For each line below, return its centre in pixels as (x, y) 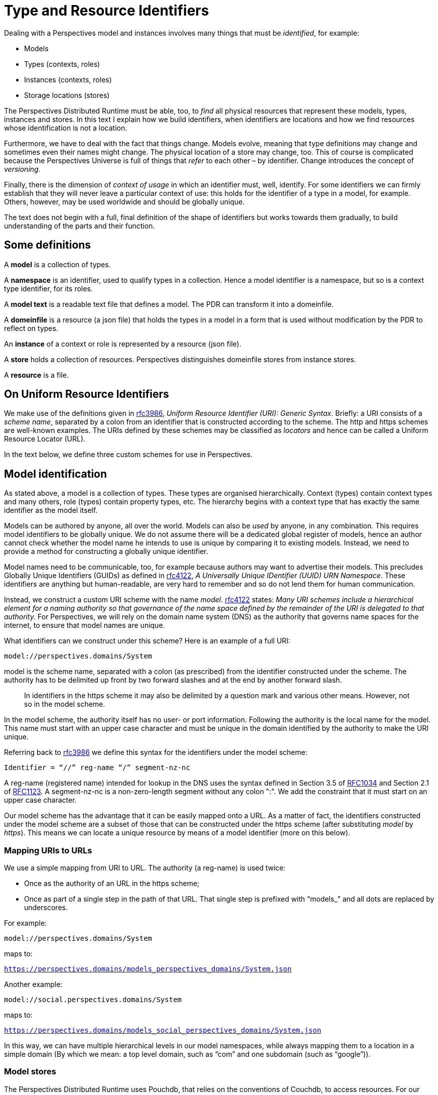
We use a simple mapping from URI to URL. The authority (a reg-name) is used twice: (145, 868)
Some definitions (48, 245)
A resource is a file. (37, 375)
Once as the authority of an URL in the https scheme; (112, 884)
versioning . (22, 169)
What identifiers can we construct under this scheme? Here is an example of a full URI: (147, 641)
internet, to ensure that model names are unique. (85, 625)
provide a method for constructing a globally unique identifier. (106, 552)
